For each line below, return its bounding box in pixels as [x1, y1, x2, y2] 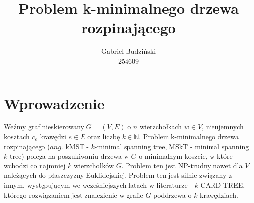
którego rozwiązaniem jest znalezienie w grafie [4, 189, 143, 200]
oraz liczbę [87, 131, 120, 142]
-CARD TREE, [198, 180, 245, 190]
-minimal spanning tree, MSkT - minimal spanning [94, 141, 249, 151]
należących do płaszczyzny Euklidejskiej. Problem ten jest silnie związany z [4, 170, 232, 180]
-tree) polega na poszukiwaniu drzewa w [7, 151, 129, 161]
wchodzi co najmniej [4, 160, 66, 170]
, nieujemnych [202, 122, 244, 132]
